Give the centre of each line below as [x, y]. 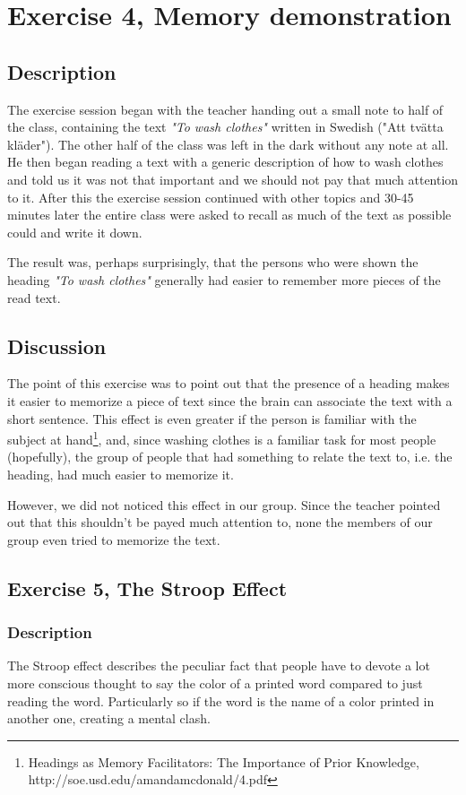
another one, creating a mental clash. [109, 718]
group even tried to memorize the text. [114, 539]
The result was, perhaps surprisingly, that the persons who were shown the [213, 262]
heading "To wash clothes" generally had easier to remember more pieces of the [224, 279]
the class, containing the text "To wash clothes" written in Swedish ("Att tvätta [225, 127]
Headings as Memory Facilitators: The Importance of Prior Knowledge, [224, 761]
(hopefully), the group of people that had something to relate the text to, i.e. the [230, 457]
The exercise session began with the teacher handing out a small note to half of [225, 109]
